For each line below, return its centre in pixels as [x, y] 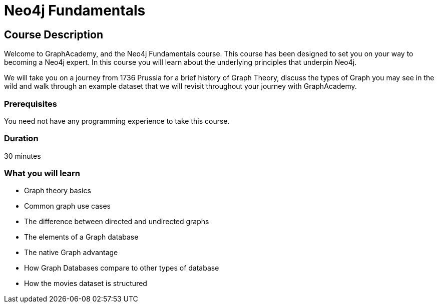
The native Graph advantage [71, 253]
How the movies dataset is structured [86, 284]
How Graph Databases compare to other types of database [122, 268]
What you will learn [42, 173]
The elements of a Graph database [81, 237]
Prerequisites [31, 104]
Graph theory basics [58, 191]
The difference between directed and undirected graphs [117, 222]
